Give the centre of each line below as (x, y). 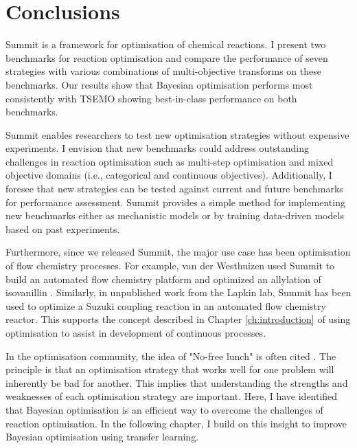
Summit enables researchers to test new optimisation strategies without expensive (177, 134)
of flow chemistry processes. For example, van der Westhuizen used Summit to (170, 266)
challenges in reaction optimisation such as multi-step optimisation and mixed (170, 161)
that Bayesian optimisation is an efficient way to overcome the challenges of (164, 409)
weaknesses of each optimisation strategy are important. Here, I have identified (172, 396)
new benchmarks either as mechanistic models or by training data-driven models (175, 215)
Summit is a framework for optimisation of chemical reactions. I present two (166, 44)
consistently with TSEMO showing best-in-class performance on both (151, 98)
